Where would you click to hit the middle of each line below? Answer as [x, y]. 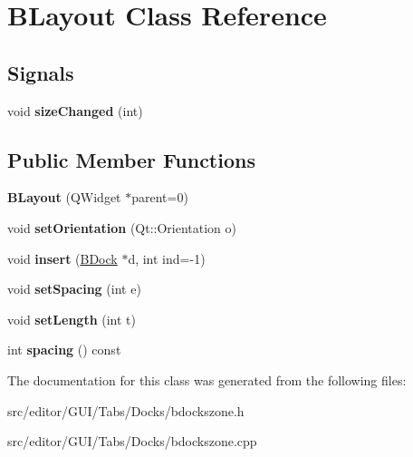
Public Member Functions [131, 159]
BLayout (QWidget [64, 197]
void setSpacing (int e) [74, 289]
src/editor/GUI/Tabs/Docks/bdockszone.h [126, 410]
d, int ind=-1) [167, 258]
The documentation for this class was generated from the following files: [207, 379]
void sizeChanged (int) [75, 110]
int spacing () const [64, 350]
